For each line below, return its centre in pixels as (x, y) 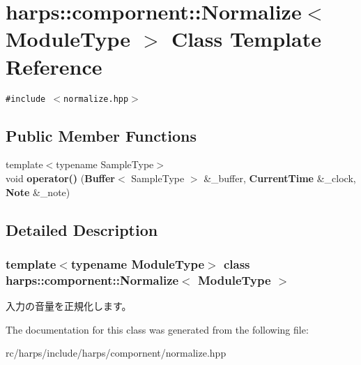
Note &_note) (38, 192)
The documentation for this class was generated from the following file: (157, 329)
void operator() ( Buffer (61, 178)
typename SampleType (105, 164)
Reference (54, 66)
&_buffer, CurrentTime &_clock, (280, 178)
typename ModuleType (138, 263)
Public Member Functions (101, 135)
